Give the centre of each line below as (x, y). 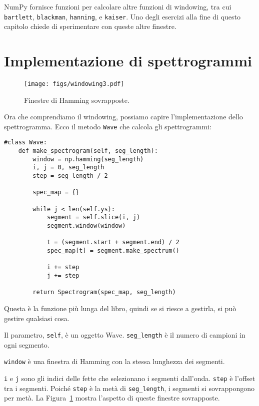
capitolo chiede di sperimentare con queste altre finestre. (90, 26)
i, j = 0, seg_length (68, 168)
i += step (63, 267)
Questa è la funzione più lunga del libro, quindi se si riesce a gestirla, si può (120, 308)
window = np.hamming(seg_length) (88, 159)
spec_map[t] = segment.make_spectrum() (113, 251)
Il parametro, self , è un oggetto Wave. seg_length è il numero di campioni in (125, 335)
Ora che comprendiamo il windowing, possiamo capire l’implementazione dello (123, 117)
